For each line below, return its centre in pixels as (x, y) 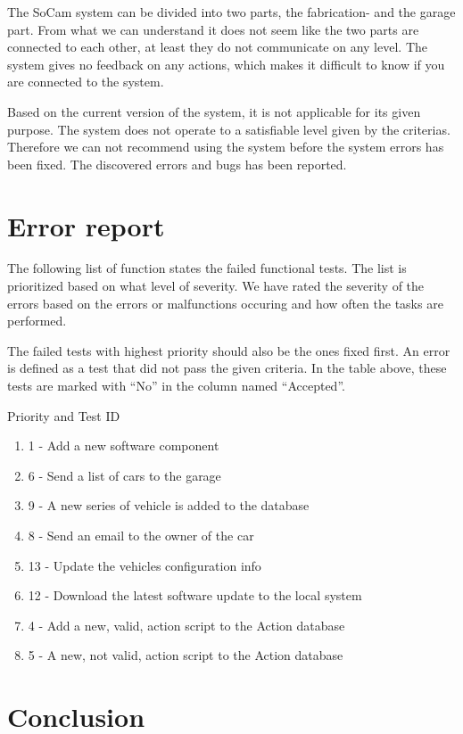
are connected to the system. (86, 82)
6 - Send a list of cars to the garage (124, 475)
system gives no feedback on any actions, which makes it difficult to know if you (226, 64)
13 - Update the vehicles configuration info (145, 565)
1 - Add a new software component (124, 445)
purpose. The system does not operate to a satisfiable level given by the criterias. (229, 129)
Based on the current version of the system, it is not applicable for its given (214, 111)
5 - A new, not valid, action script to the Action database (186, 655)
